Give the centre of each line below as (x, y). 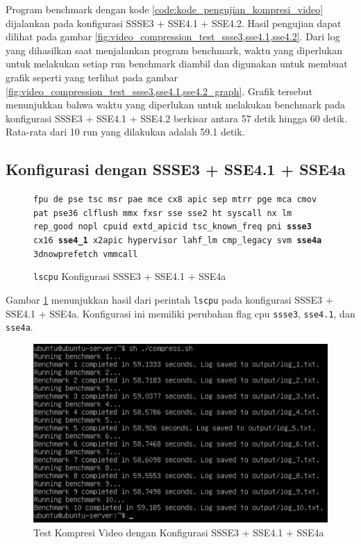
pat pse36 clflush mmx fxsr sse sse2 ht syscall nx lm (163, 213)
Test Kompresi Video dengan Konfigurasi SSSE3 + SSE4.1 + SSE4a (179, 532)
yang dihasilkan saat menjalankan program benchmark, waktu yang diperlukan (174, 50)
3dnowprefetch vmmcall (86, 254)
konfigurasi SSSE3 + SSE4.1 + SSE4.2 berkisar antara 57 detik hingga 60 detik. (177, 118)
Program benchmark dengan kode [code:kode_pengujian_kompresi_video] (165, 9)
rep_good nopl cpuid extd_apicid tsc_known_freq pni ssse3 (173, 227)
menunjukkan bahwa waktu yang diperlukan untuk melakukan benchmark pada (176, 105)
